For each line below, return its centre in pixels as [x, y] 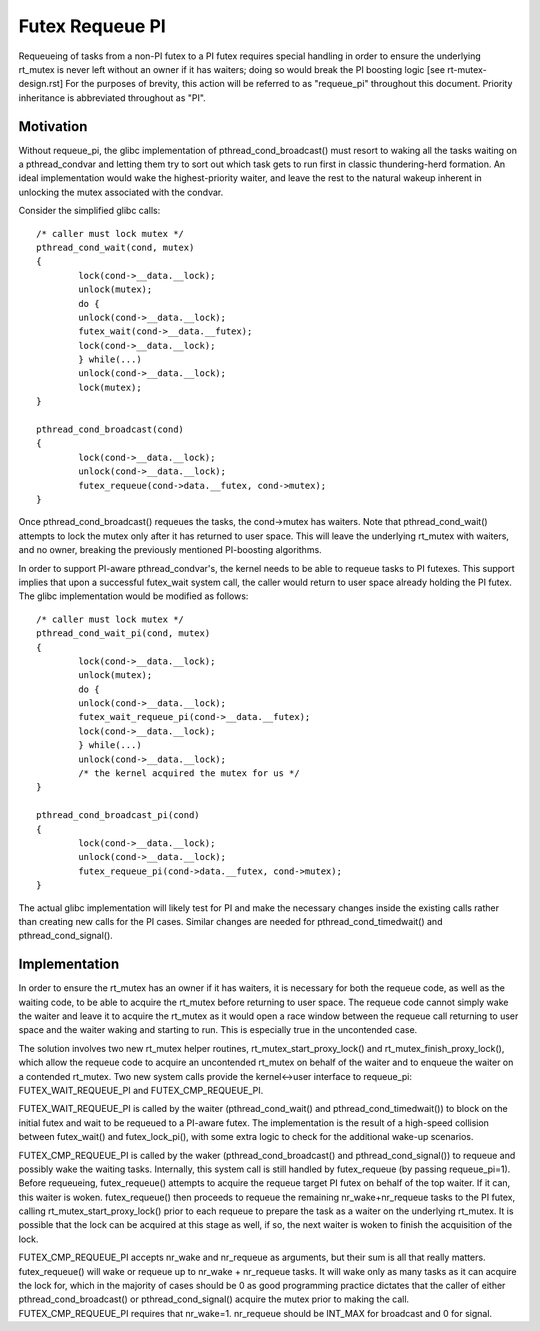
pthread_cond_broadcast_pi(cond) [118, 815]
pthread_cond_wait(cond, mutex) [115, 247]
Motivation [53, 126]
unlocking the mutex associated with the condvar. [121, 192]
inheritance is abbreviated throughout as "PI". [112, 97]
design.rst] [41, 84]
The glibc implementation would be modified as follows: [133, 596]
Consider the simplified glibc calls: [89, 211]
